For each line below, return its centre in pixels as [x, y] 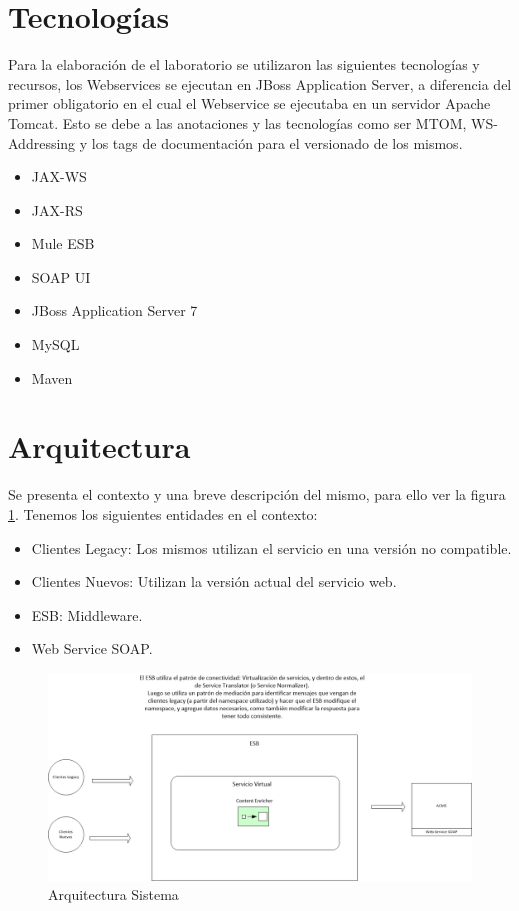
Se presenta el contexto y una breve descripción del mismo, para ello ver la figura [257, 494]
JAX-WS [59, 176]
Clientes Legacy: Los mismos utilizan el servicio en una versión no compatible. [271, 547]
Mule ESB [63, 243]
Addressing [42, 142]
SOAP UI [61, 276]
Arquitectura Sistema [113, 894]
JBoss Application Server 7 [114, 310]
